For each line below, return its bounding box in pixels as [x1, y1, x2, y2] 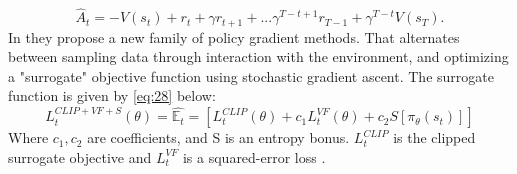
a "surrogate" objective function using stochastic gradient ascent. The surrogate [8, 65, 494, 86]
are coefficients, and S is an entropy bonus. [87, 127, 350, 148]
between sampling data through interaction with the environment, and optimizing [8, 46, 509, 67]
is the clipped [393, 127, 476, 148]
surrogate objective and [8, 146, 152, 167]
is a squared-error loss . [182, 146, 326, 167]
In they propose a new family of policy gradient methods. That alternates [8, 26, 460, 47]
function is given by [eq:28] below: [8, 85, 216, 106]
